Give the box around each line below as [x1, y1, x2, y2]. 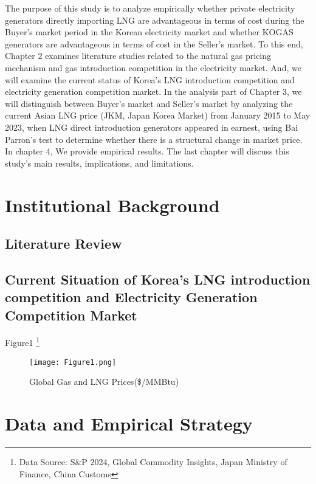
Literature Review [5, 234, 122, 253]
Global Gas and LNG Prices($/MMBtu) [29, 375, 179, 388]
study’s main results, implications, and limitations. [5, 156, 194, 169]
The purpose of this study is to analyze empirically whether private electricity [5, 2, 295, 14]
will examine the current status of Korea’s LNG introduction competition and [5, 73, 295, 86]
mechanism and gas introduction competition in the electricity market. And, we [5, 61, 301, 74]
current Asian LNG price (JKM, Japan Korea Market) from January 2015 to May [5, 109, 311, 122]
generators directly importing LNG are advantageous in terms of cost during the [5, 13, 304, 26]
